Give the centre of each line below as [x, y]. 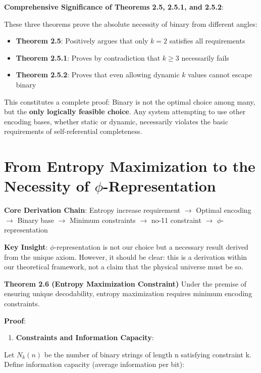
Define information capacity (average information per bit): [94, 364]
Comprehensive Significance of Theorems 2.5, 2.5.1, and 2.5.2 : [114, 7]
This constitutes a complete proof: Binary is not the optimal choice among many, [130, 101]
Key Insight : [26, 247]
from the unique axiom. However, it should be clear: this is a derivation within [126, 257]
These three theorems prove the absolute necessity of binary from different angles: [131, 24]
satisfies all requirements [207, 41]
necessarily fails [205, 57]
